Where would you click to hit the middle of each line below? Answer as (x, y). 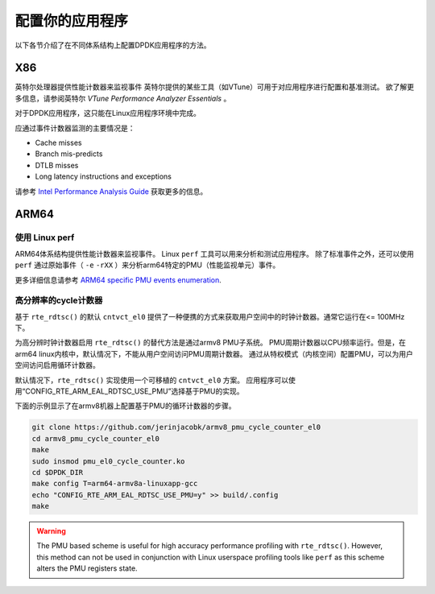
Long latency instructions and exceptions (104, 176)
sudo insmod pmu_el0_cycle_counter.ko (108, 461)
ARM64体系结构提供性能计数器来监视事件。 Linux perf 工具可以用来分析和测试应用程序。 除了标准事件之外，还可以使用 (215, 254)
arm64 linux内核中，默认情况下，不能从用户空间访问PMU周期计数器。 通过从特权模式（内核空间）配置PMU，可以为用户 (214, 353)
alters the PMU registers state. (87, 568)
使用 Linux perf (45, 237)
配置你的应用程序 (72, 21)
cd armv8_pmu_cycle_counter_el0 (96, 438)
